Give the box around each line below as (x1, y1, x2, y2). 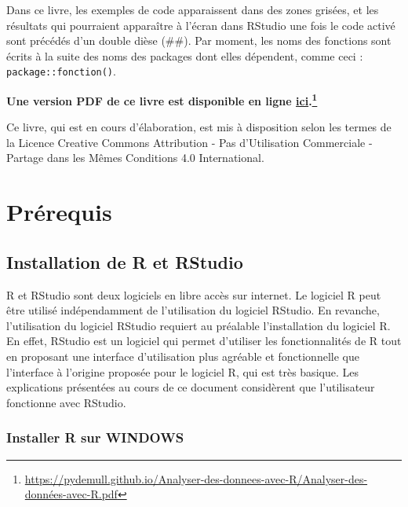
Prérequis (6, 196, 112, 228)
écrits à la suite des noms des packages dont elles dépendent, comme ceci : (6, 47, 363, 64)
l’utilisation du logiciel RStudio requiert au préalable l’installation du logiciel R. (6, 317, 391, 333)
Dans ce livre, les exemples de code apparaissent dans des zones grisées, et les (6, 2, 379, 17)
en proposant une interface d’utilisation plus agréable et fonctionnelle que (6, 348, 359, 365)
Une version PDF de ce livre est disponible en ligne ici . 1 (6, 90, 318, 108)
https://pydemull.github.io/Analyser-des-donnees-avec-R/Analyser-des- (24, 470, 368, 487)
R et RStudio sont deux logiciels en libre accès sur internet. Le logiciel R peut (6, 286, 381, 303)
